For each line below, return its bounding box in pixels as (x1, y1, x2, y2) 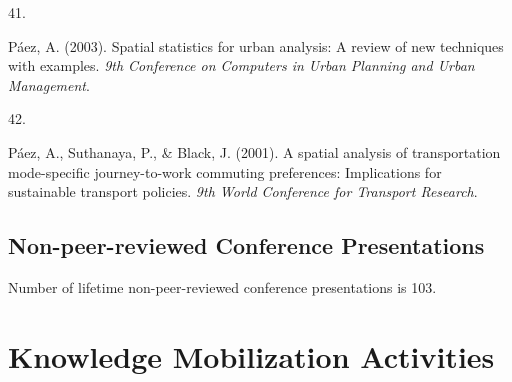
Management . (8, 74, 90, 95)
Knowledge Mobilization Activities (8, 335, 495, 376)
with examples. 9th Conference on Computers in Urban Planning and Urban (8, 55, 475, 76)
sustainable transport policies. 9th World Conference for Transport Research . (8, 181, 478, 202)
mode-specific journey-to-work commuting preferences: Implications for (8, 161, 442, 182)
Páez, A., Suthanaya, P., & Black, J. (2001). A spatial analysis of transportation (8, 141, 501, 162)
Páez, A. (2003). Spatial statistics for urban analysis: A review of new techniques (8, 35, 504, 56)
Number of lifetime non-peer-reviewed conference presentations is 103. (8, 276, 437, 297)
